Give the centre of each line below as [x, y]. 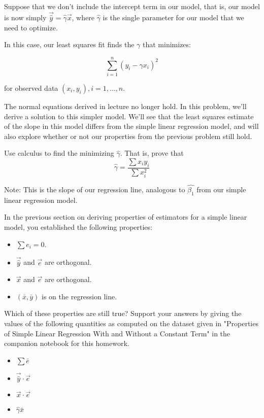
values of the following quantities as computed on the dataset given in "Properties [131, 323]
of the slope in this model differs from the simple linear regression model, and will [131, 126]
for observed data [31, 88]
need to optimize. [31, 27]
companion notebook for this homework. [67, 343]
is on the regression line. [79, 296]
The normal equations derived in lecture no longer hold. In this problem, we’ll [125, 106]
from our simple [221, 189]
